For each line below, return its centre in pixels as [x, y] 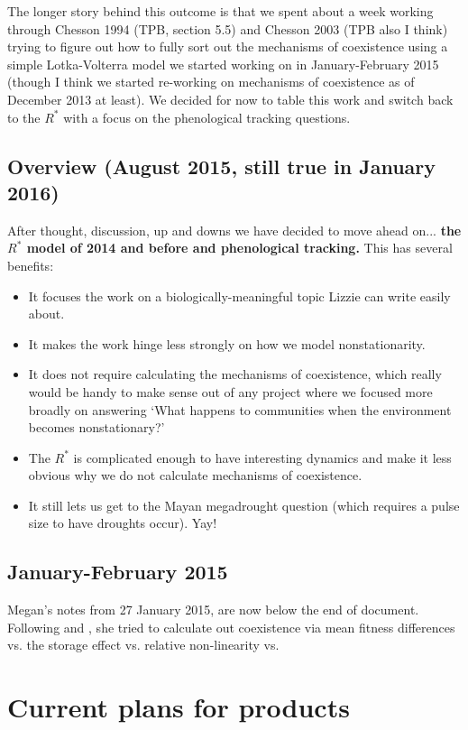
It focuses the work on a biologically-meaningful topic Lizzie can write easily [239, 296]
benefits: [31, 265]
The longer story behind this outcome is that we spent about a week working [220, 11]
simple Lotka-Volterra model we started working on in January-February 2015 [223, 64]
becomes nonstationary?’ [96, 427]
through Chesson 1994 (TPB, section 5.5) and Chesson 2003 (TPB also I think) [228, 28]
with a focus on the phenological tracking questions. [207, 117]
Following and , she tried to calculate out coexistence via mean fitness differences [231, 627]
